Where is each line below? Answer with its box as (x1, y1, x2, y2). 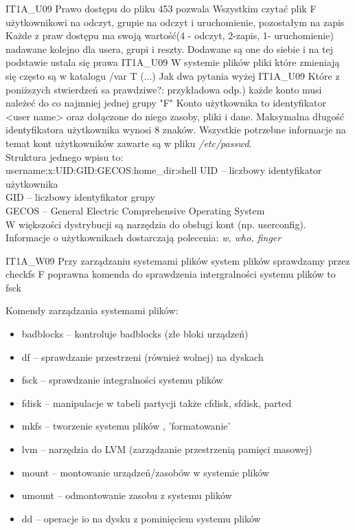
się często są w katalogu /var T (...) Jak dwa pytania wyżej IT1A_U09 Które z (5, 68, 340, 82)
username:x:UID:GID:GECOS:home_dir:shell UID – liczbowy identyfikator (5, 163, 322, 177)
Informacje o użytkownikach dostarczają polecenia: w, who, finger (5, 230, 282, 245)
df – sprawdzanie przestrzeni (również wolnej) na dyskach (21, 349, 264, 364)
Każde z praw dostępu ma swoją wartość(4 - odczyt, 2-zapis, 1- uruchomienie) (5, 28, 334, 43)
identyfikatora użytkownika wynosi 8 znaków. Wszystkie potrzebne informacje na (5, 122, 346, 137)
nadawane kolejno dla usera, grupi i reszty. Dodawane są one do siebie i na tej (5, 41, 333, 56)
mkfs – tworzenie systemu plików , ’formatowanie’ (21, 419, 231, 433)
